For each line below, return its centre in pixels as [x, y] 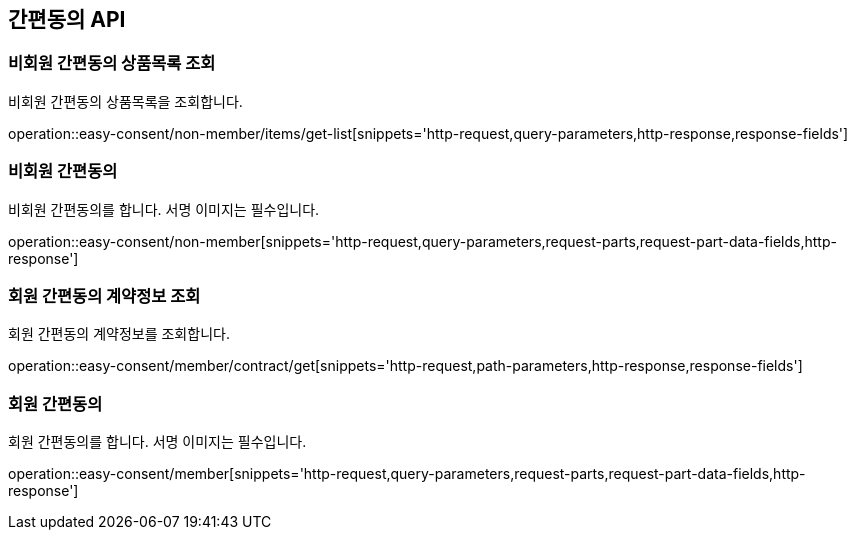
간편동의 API [67, 19]
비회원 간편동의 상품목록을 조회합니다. [125, 101]
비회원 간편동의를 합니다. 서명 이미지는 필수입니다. [164, 209]
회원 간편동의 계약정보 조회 [104, 295]
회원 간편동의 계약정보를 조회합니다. [119, 334]
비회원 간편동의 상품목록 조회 [112, 63]
